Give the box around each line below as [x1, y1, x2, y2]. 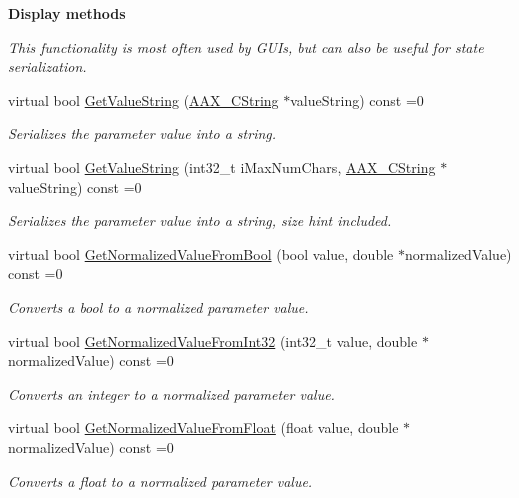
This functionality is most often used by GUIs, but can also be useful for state [8, 36, 484, 57]
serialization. [8, 56, 87, 77]
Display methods [8, 3, 126, 23]
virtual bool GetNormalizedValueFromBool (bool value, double [8, 243, 394, 264]
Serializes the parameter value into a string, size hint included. [8, 210, 392, 231]
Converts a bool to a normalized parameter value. [8, 296, 309, 317]
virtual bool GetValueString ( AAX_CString [8, 89, 279, 110]
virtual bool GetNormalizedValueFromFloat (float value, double [8, 417, 399, 438]
